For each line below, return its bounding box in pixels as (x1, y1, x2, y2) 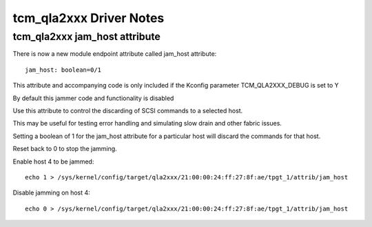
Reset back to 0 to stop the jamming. (12, 145, 117, 153)
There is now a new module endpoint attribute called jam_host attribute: (12, 50, 217, 58)
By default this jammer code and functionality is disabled (12, 94, 174, 102)
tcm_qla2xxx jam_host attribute (12, 30, 161, 43)
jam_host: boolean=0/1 (25, 66, 102, 74)
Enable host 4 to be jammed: (12, 157, 94, 166)
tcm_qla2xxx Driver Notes (12, 10, 165, 26)
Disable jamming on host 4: (12, 188, 91, 197)
